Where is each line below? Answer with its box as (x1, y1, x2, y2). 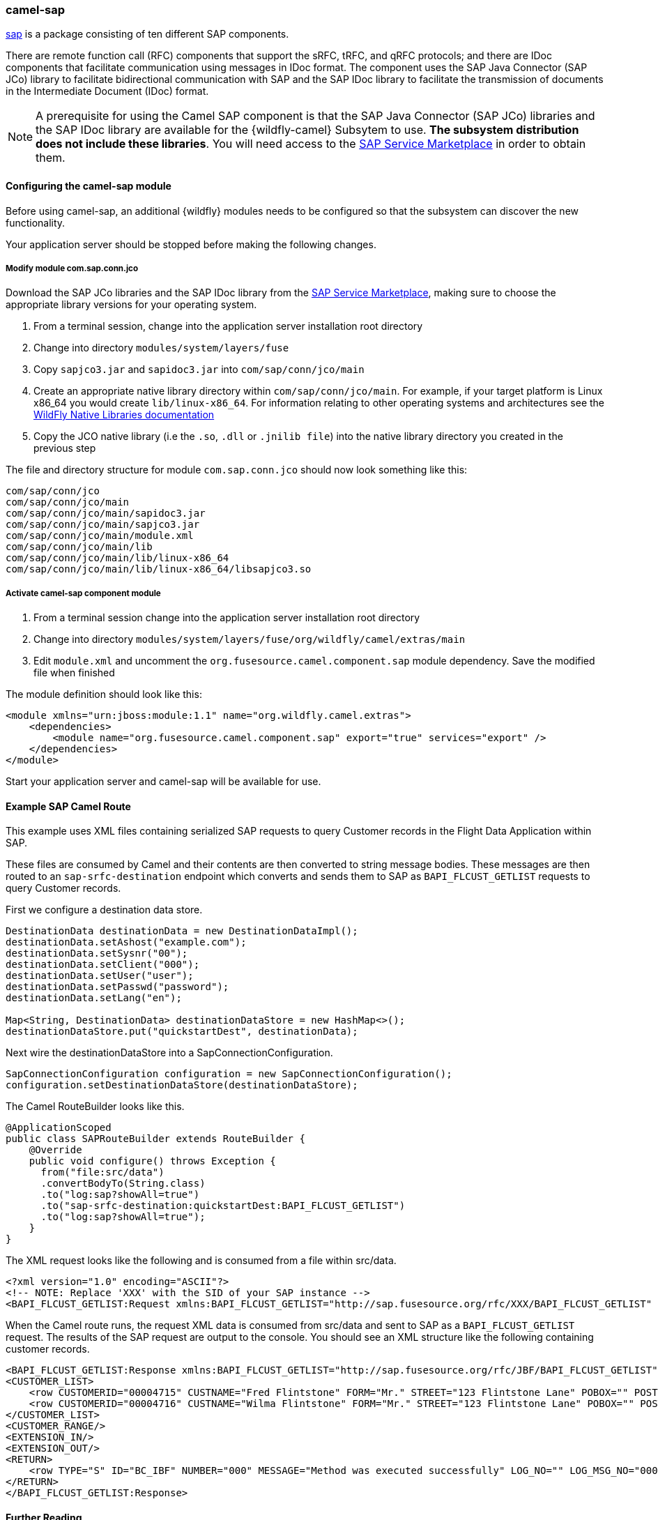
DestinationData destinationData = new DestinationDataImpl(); (6, 925, 358, 937)
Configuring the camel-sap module (6, 179, 171, 192)
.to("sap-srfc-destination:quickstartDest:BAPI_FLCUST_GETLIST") (40, 1200, 406, 1212)
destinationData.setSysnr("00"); (6, 948, 188, 959)
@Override (29, 1144, 82, 1156)
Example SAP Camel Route (6, 800, 131, 812)
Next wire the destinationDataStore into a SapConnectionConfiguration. (6, 1047, 333, 1059)
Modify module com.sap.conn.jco (6, 263, 139, 273)
